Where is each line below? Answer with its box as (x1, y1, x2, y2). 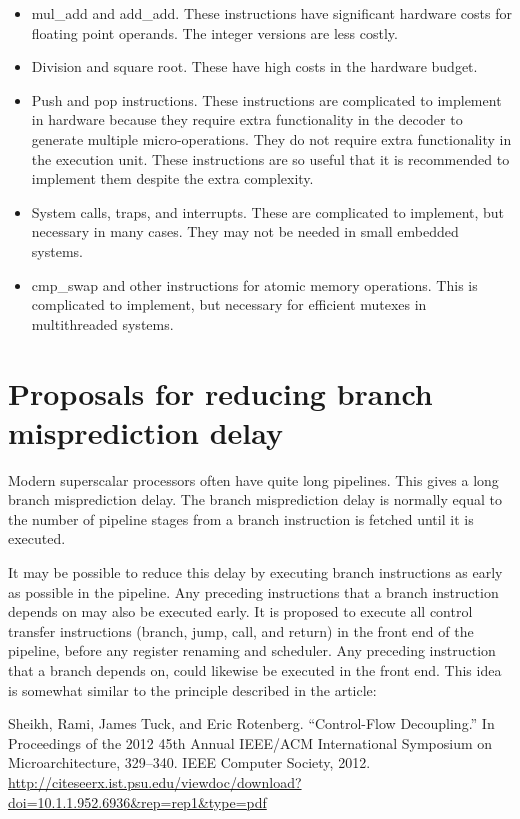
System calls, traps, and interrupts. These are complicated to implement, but (31, 201, 505, 222)
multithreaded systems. (31, 313, 174, 334)
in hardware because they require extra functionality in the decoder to (31, 109, 463, 130)
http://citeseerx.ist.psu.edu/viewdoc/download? (8, 771, 302, 792)
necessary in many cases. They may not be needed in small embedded (31, 221, 459, 242)
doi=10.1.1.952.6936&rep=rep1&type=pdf (8, 791, 267, 812)
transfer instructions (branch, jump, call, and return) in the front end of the (8, 620, 474, 641)
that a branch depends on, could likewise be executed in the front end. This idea (8, 659, 502, 680)
